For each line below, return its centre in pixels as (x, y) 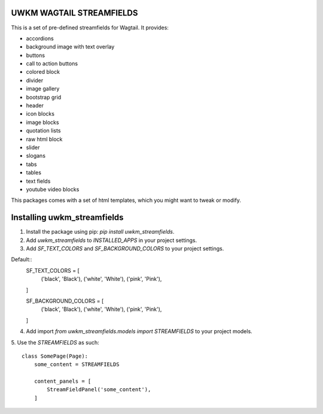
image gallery (43, 89)
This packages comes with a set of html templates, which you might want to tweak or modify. (126, 200)
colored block (43, 72)
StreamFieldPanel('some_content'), (99, 390)
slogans (36, 156)
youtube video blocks (53, 189)
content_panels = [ (63, 381)
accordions (40, 38)
